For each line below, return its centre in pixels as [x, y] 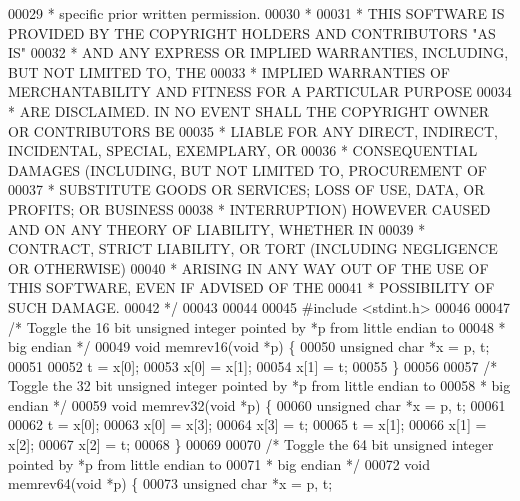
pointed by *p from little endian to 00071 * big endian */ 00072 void [219, 463]
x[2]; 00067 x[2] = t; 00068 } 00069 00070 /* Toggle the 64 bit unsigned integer [251, 444]
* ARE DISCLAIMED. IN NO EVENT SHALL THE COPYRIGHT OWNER [248, 110]
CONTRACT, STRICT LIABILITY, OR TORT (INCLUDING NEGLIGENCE [253, 248]
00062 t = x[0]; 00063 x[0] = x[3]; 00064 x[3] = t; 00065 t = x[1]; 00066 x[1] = [247, 424]
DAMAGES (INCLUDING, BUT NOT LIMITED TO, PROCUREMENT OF [247, 169]
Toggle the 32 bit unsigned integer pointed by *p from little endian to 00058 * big [259, 385]
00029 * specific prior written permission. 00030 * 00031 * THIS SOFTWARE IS [256, 13]
